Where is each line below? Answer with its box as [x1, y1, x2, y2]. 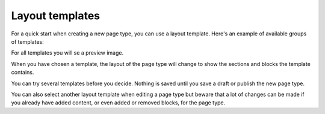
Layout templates [11, 9, 101, 22]
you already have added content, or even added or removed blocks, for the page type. [11, 99, 226, 106]
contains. [11, 69, 34, 76]
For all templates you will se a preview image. [11, 49, 123, 56]
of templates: [11, 38, 45, 45]
